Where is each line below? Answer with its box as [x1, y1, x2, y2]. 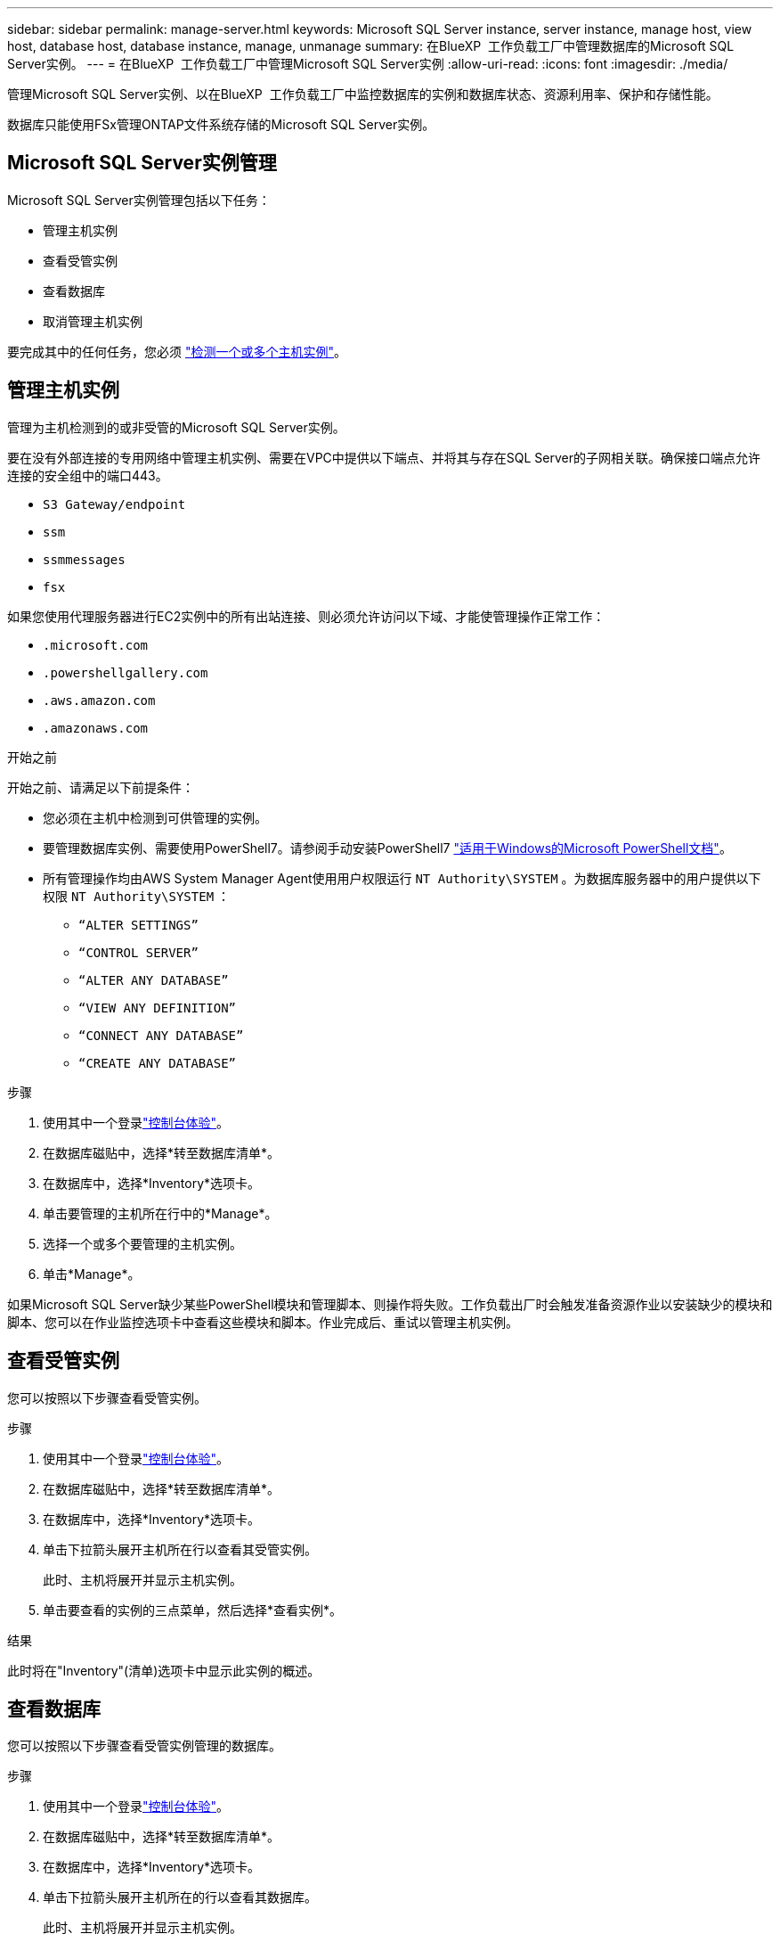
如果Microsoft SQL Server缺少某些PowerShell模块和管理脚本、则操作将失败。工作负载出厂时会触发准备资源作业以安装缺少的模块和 [7, 1296, 773, 1312]
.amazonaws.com [43, 720, 149, 735]
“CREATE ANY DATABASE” [78, 1055, 237, 1070]
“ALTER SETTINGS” [78, 917, 199, 932]
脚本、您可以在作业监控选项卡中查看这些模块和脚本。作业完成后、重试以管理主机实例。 [7, 1314, 518, 1330]
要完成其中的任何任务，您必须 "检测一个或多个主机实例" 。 [7, 343, 346, 359]
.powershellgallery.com [43, 665, 208, 680]
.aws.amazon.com [43, 692, 156, 708]
